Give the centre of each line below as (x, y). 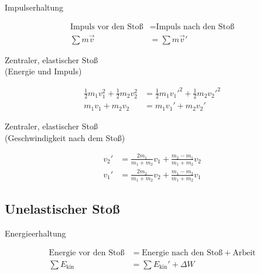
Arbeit (244, 253)
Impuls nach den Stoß (195, 27)
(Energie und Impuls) (43, 71)
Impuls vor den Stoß (107, 27)
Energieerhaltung (35, 233)
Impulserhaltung (34, 7)
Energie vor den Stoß (87, 253)
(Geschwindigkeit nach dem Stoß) (65, 137)
